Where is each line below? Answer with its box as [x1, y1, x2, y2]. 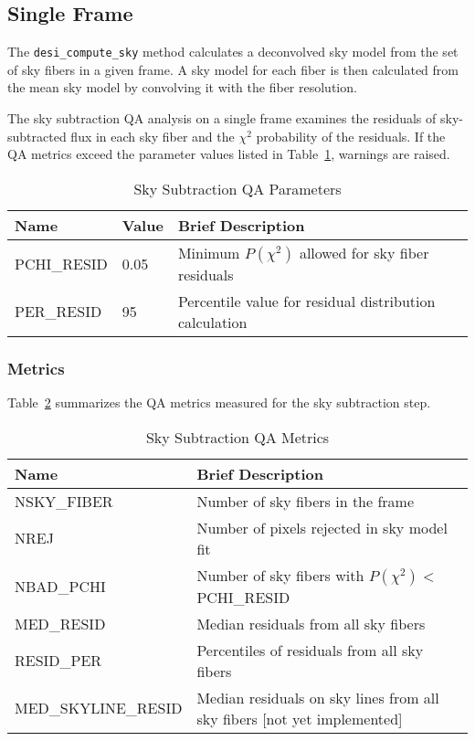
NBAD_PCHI [15, 575, 106, 597]
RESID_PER [15, 650, 102, 672]
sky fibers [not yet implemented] [196, 707, 403, 729]
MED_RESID [15, 612, 106, 634]
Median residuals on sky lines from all [196, 686, 439, 708]
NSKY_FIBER [15, 490, 113, 512]
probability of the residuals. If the [256, 126, 446, 145]
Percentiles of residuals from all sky [196, 639, 424, 661]
